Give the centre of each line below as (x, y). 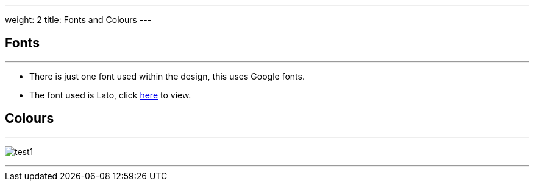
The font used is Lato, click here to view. (110, 95)
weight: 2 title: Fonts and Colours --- (78, 20)
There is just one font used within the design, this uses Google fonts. (167, 76)
